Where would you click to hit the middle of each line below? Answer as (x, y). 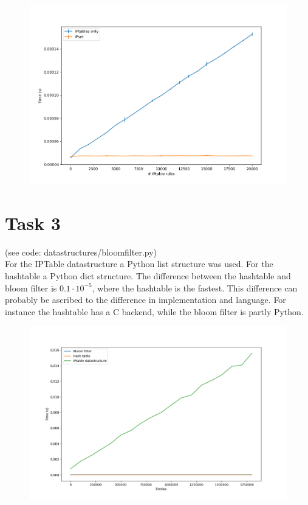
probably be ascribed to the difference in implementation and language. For (145, 300)
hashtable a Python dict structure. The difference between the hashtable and (148, 276)
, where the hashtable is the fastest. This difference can (195, 287)
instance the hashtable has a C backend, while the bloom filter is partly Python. (154, 311)
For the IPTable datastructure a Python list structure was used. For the (139, 264)
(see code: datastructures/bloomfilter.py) (81, 252)
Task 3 (33, 222)
